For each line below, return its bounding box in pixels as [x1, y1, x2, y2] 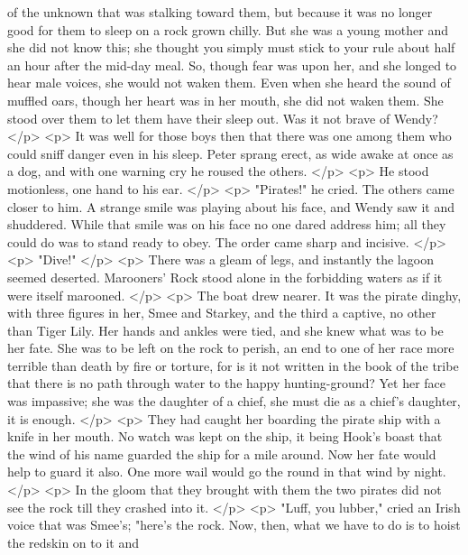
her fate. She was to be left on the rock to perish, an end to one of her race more [7, 338, 454, 357]
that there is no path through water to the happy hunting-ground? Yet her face [7, 374, 446, 393]
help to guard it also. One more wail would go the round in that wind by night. [7, 462, 446, 481]
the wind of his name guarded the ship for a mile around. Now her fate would [7, 444, 436, 463]
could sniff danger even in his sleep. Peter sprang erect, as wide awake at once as [7, 143, 454, 162]
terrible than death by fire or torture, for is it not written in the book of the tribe [7, 356, 459, 375]
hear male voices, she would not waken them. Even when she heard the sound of [7, 73, 451, 92]
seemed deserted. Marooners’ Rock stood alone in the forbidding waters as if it [7, 267, 443, 286]
